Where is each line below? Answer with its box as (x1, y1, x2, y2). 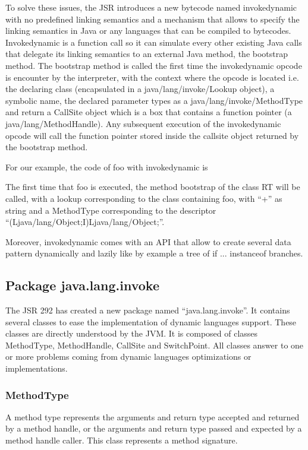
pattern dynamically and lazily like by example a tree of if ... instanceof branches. (5, 247, 303, 259)
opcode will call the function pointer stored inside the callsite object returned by (5, 129, 299, 141)
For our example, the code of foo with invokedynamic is (5, 160, 208, 173)
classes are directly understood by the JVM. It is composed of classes (5, 327, 258, 340)
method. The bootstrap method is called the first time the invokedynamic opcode (5, 59, 302, 71)
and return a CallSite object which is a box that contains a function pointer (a (5, 106, 292, 118)
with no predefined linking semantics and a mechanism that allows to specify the (5, 12, 300, 25)
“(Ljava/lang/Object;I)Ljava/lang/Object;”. (5, 216, 165, 228)
